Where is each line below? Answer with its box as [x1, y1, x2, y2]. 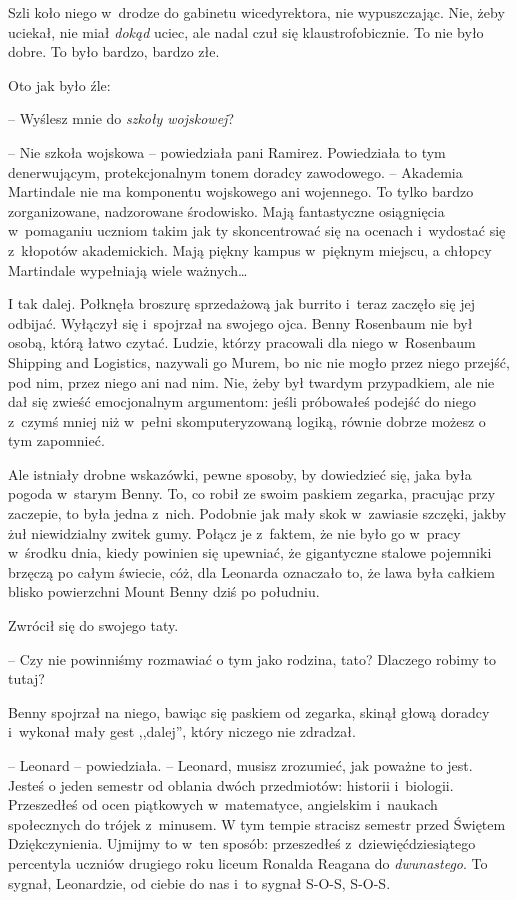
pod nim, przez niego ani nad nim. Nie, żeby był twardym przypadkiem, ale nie [8, 371, 495, 392]
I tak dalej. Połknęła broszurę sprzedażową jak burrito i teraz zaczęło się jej [8, 293, 476, 314]
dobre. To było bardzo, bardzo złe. [8, 41, 220, 62]
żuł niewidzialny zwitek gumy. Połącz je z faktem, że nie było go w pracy [8, 522, 461, 543]
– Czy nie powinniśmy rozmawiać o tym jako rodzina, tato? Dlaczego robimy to [8, 648, 497, 669]
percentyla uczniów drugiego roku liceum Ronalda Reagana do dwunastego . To [8, 852, 488, 873]
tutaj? [8, 668, 45, 689]
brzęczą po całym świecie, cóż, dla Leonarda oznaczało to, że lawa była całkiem [8, 561, 495, 582]
